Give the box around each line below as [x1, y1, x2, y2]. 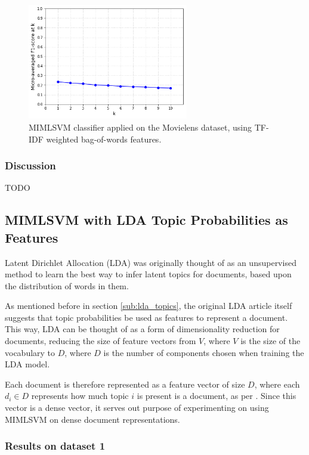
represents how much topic [31, 389, 129, 402]
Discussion [5, 158, 56, 173]
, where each [254, 377, 300, 390]
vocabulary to [5, 346, 55, 358]
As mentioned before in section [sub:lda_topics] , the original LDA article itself [5, 299, 292, 312]
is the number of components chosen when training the [103, 346, 304, 358]
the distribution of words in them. [5, 279, 129, 292]
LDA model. [5, 358, 50, 370]
